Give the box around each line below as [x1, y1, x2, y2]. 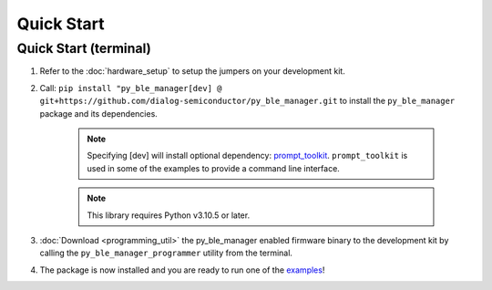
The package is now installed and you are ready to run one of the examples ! [39, 264, 325, 275]
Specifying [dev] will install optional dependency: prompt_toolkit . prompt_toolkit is [87, 150, 408, 161]
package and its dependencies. [39, 108, 159, 119]
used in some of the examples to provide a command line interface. [87, 162, 341, 173]
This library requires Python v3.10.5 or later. [87, 210, 251, 221]
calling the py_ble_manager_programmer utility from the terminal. [39, 247, 293, 259]
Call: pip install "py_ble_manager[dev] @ [39, 82, 222, 93]
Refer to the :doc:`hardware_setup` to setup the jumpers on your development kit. [39, 66, 345, 77]
